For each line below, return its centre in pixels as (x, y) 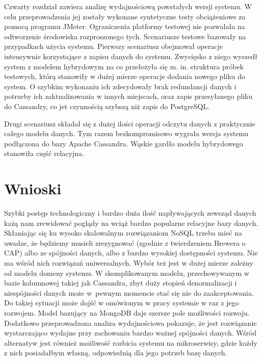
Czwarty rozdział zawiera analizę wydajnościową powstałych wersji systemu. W (128, 6)
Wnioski (33, 188)
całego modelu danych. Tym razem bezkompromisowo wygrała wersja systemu (126, 133)
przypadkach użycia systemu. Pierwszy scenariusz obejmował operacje (113, 46)
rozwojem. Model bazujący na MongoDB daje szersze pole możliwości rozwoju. (127, 312)
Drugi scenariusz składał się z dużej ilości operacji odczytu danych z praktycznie (130, 123)
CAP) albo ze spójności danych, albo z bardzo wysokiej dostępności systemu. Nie (131, 253)
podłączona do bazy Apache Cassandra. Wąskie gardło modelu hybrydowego (124, 143)
